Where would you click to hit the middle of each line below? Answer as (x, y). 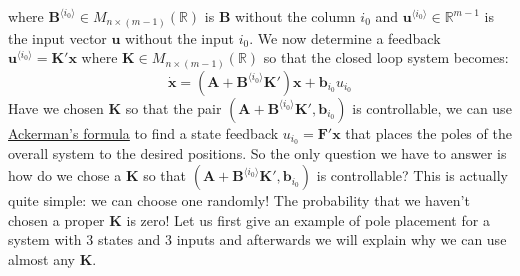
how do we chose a (65, 175)
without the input (180, 37)
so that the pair (173, 107)
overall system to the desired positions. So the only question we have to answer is (257, 153)
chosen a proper (56, 219)
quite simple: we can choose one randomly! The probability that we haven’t (239, 200)
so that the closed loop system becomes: (386, 57)
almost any (41, 258)
